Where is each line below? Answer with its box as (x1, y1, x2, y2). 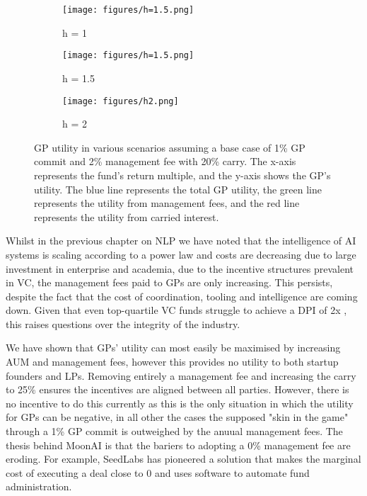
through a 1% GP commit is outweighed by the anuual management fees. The (6, 424, 343, 439)
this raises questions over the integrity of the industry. (6, 316, 240, 331)
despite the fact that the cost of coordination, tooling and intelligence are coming (6, 288, 358, 303)
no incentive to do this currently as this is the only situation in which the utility (6, 395, 354, 410)
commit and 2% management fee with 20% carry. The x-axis (34, 154, 296, 169)
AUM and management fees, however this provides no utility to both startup (6, 354, 339, 369)
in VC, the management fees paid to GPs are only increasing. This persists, (6, 275, 333, 290)
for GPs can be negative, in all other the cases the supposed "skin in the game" (6, 410, 349, 424)
